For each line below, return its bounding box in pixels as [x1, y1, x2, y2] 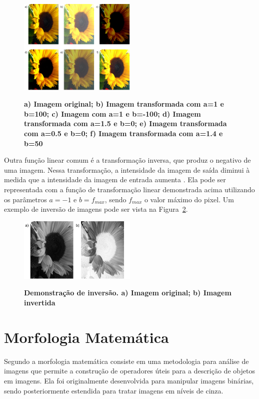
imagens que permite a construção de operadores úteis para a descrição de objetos [4, 365, 255, 376]
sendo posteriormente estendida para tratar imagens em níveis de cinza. [4, 385, 223, 395]
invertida [24, 297, 55, 308]
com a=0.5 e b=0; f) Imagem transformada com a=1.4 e [24, 128, 223, 138]
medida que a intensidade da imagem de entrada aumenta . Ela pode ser [4, 174, 226, 185]
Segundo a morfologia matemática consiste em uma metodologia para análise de [4, 355, 249, 366]
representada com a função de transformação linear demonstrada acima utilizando [4, 184, 255, 194]
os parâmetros [4, 194, 47, 204]
